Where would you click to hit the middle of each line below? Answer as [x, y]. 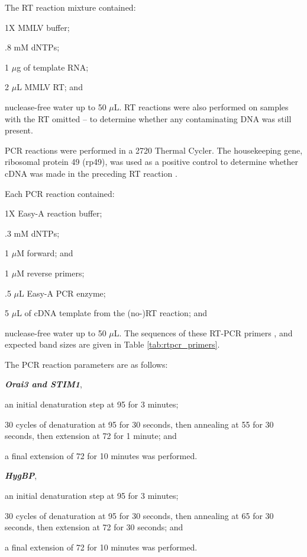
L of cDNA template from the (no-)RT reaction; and [112, 313]
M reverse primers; [51, 273]
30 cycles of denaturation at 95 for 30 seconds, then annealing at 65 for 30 [139, 515]
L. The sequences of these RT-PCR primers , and [203, 332]
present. [19, 130]
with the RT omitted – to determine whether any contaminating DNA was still [148, 118]
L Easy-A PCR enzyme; [62, 293]
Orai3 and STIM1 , [43, 384]
